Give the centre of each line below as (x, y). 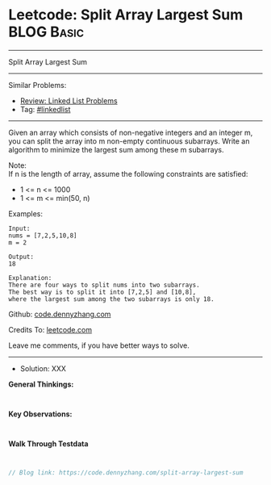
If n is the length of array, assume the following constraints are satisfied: (128, 174)
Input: (19, 228)
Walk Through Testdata (48, 443)
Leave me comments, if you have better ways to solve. (99, 345)
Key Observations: (40, 414)
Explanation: (30, 278)
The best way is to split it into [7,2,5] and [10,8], (102, 292)
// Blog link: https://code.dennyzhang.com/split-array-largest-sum (126, 472)
